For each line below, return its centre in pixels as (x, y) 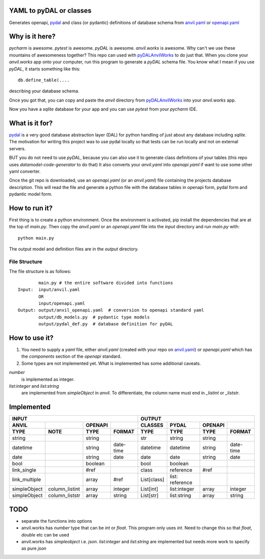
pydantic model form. (31, 194)
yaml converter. (25, 171)
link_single (24, 470)
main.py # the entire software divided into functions (106, 283)
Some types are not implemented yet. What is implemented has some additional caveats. (111, 363)
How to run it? (31, 208)
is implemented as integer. (48, 379)
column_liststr (64, 496)
